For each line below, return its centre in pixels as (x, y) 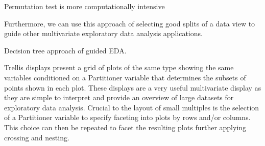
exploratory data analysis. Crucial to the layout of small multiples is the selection (132, 107)
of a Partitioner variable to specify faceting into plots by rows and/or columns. (127, 117)
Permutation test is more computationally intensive (85, 6)
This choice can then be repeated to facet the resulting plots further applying (125, 127)
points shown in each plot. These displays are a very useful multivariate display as (133, 87)
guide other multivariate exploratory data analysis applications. (103, 33)
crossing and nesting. (37, 137)
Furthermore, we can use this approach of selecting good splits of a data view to (130, 23)
